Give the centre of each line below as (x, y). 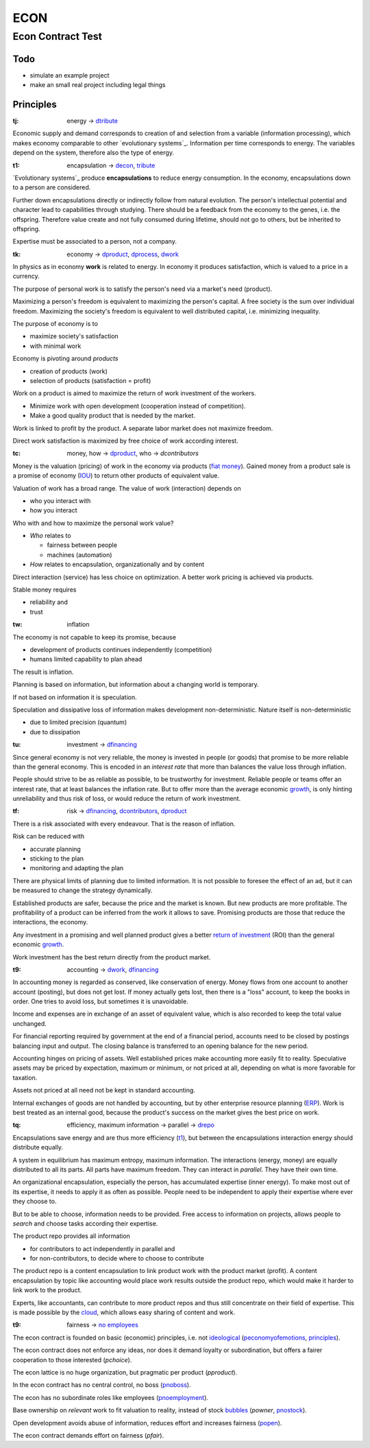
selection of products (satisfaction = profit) (90, 381)
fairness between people (82, 545)
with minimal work (56, 346)
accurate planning (56, 849)
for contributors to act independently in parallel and (102, 1248)
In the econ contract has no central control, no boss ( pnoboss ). (102, 1385)
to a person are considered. (52, 187)
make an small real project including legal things (98, 85)
